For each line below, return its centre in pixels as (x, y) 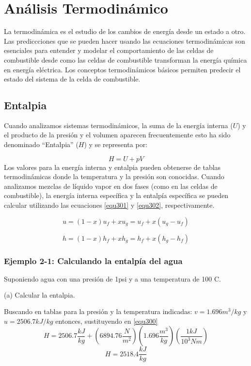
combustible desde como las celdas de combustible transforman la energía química (125, 59)
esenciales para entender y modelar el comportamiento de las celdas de (109, 50)
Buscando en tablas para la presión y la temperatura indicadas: (98, 311)
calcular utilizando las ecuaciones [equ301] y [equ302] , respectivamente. (109, 205)
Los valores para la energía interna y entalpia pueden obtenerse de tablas (112, 167)
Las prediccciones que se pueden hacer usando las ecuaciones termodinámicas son (125, 41)
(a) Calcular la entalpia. (39, 295)
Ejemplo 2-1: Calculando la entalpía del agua (93, 260)
